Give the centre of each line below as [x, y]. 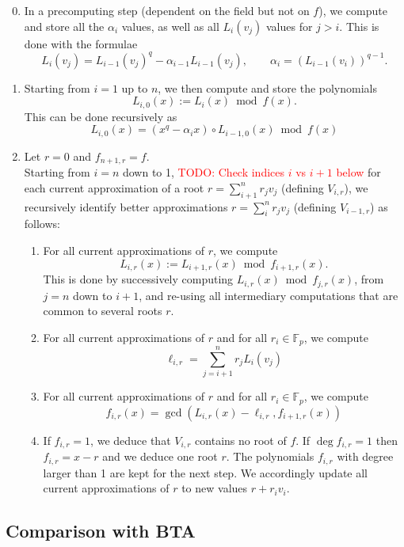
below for [358, 172]
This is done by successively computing [138, 279]
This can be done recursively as [101, 116]
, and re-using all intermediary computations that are [269, 295]
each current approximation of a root [114, 187]
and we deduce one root [160, 456]
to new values [215, 488]
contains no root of [241, 440]
